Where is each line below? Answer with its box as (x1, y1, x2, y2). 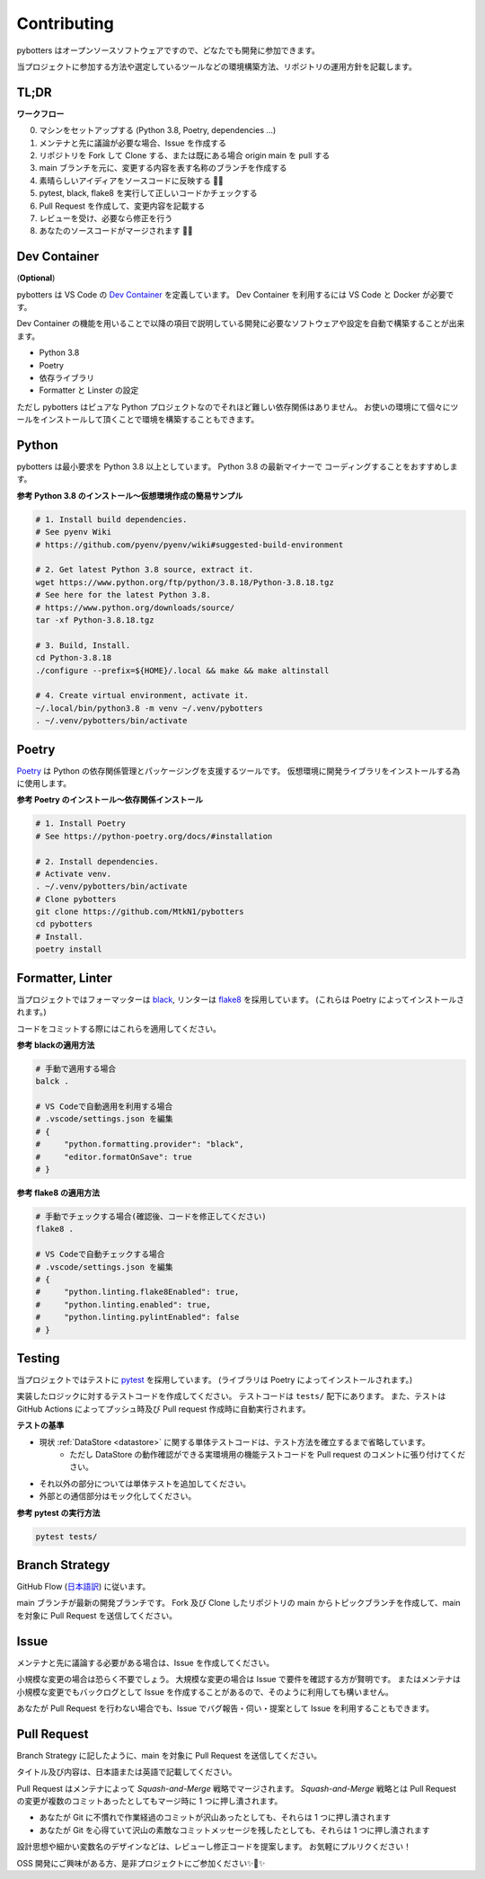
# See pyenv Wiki (35, 527, 112, 537)
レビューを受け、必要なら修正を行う (39, 212, 173, 224)
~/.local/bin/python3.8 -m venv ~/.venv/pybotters (35, 703, 264, 713)
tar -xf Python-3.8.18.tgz (35, 615, 154, 625)
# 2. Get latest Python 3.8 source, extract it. (35, 564, 254, 575)
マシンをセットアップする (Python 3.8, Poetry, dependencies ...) (39, 125, 277, 136)
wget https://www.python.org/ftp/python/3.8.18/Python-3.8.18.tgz (35, 577, 334, 588)
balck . (35, 1077, 69, 1086)
